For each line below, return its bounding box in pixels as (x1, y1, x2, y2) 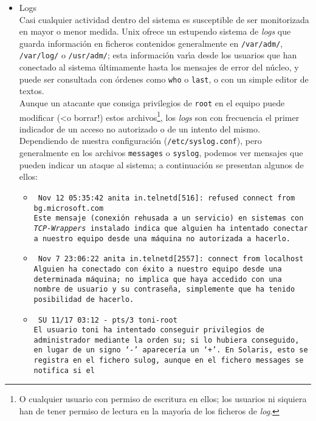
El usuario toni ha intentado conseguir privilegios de (33, 326, 265, 335)
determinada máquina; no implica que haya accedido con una (33, 275, 282, 284)
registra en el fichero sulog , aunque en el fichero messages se (33, 356, 304, 365)
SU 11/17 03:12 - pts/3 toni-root (38, 315, 177, 324)
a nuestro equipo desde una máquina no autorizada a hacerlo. (33, 234, 290, 243)
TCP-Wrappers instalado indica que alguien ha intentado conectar (33, 224, 308, 233)
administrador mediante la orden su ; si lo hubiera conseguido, (33, 335, 300, 344)
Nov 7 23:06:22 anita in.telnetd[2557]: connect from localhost (38, 255, 304, 264)
